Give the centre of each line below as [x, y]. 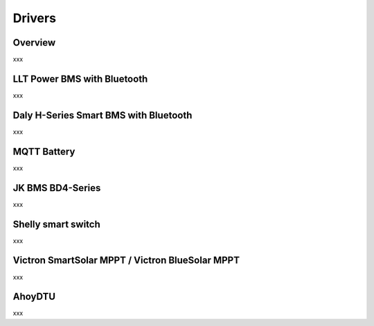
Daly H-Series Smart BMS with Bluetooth [103, 115]
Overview [34, 43]
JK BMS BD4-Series [57, 188]
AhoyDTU [34, 297]
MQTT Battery [44, 151]
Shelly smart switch [56, 224]
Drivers [35, 18]
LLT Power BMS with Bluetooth [80, 79]
